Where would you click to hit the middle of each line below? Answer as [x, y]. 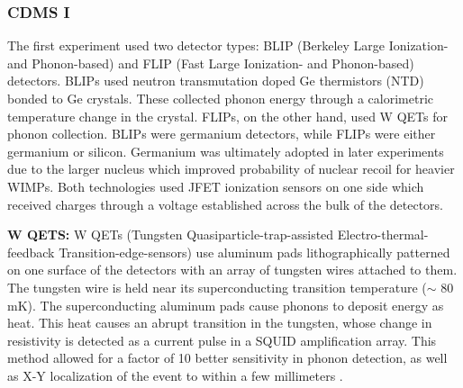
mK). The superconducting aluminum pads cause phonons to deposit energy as [226, 305]
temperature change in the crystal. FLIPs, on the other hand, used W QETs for [227, 116]
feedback [31, 252]
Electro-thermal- [383, 235]
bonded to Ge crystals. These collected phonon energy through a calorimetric [221, 98]
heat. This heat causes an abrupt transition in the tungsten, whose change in [220, 323]
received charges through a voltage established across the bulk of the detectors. [226, 204]
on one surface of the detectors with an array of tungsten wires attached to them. [232, 270]
